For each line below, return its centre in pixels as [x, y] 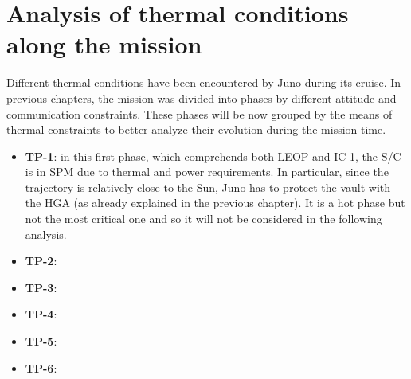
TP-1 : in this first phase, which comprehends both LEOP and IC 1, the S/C [213, 156]
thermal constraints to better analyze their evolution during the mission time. [196, 129]
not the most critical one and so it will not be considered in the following [204, 219]
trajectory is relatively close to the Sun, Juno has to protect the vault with [208, 187]
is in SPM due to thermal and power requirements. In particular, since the [207, 172]
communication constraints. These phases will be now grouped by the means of [200, 113]
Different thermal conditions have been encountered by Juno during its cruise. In [204, 82]
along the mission [104, 44]
